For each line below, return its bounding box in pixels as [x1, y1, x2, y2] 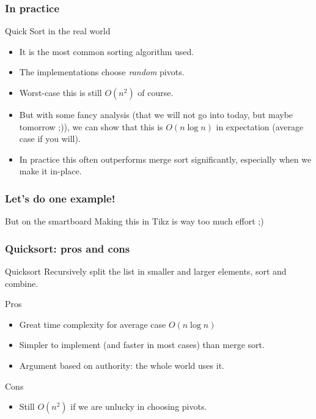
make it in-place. [19, 165, 82, 177]
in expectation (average [216, 120, 304, 133]
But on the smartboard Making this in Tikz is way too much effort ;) [5, 215, 264, 228]
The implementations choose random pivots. [19, 65, 185, 78]
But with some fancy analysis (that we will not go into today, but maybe [19, 108, 293, 121]
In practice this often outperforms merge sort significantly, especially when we [19, 152, 312, 165]
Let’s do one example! [5, 190, 116, 206]
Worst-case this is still [19, 86, 102, 98]
